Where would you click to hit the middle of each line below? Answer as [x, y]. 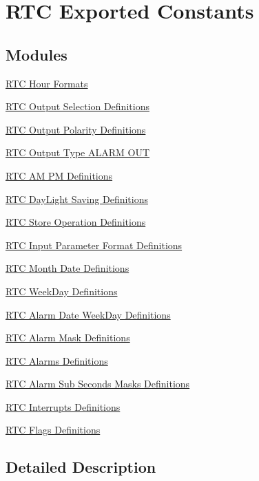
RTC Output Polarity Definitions [76, 129]
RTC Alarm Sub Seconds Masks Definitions [98, 384]
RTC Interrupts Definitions [63, 406]
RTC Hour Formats [47, 83]
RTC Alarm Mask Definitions [68, 338]
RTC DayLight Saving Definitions [77, 199]
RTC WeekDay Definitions [62, 291]
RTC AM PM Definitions [59, 175]
